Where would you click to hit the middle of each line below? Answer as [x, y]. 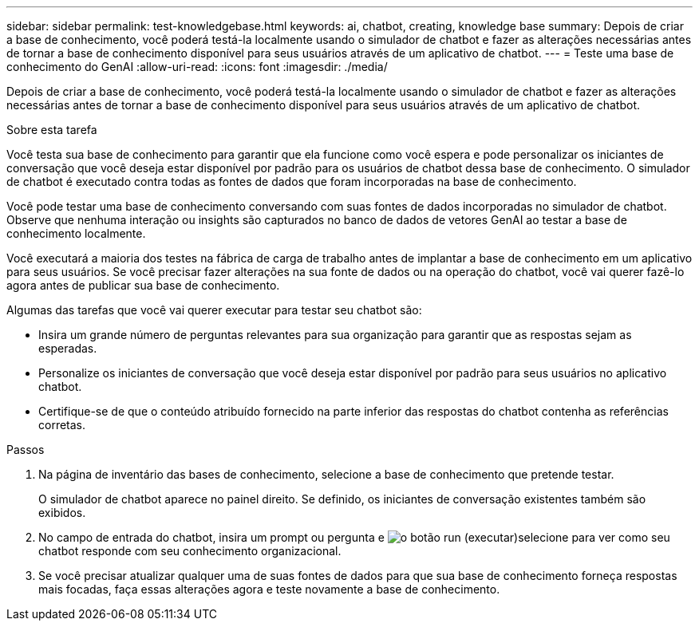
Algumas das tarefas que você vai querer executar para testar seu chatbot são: [214, 310]
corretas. [62, 425]
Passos [26, 450]
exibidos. [62, 513]
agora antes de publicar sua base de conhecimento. [143, 285]
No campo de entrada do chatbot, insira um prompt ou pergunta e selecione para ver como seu [354, 537]
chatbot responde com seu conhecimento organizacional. [190, 551]
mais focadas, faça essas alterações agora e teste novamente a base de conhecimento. [269, 589]
